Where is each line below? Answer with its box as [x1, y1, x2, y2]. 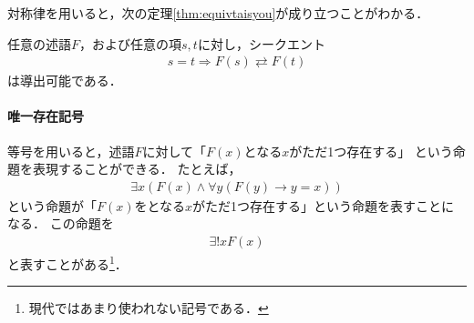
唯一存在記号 [7, 106, 84, 126]
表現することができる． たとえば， [32, 159, 242, 178]
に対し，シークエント [197, 34, 325, 53]
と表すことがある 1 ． [7, 252, 128, 273]
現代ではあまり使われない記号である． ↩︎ [28, 298, 269, 318]
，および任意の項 [79, 34, 182, 53]
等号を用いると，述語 [7, 141, 135, 160]
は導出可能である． [7, 71, 122, 90]
